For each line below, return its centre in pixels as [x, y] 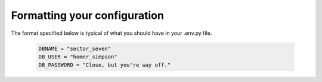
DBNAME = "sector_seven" [75, 48]
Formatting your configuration [87, 15]
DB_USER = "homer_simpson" [78, 57]
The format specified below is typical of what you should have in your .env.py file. [112, 33]
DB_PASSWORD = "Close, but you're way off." [105, 65]
